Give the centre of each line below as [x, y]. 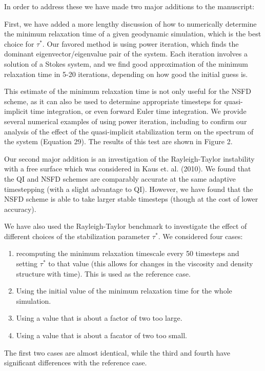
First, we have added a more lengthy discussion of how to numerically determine [130, 23]
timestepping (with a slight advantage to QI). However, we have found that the [129, 189]
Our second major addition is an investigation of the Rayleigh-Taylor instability [129, 158]
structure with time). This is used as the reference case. [103, 273]
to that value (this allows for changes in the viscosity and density [151, 263]
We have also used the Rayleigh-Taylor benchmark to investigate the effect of [126, 226]
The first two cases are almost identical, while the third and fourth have [117, 352]
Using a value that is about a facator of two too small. [101, 335]
